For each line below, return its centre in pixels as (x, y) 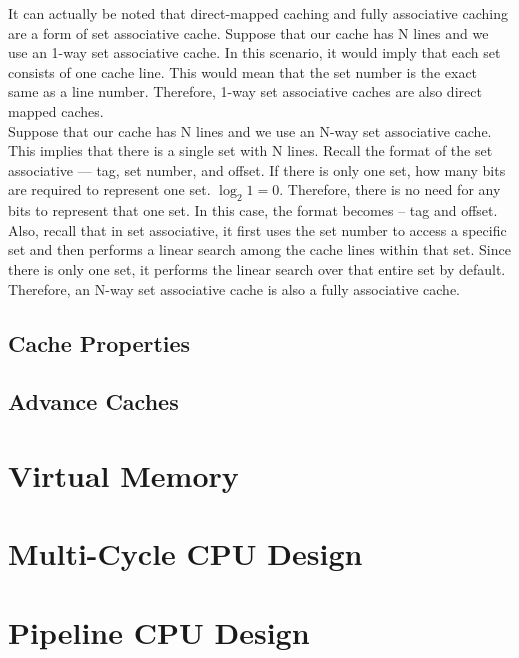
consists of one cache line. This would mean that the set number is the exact (243, 71)
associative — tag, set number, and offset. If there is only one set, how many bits (257, 169)
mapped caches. (56, 110)
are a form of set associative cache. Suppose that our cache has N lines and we (248, 32)
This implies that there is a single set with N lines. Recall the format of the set (250, 150)
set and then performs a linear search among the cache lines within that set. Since (259, 249)
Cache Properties (99, 342)
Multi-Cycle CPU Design (185, 553)
